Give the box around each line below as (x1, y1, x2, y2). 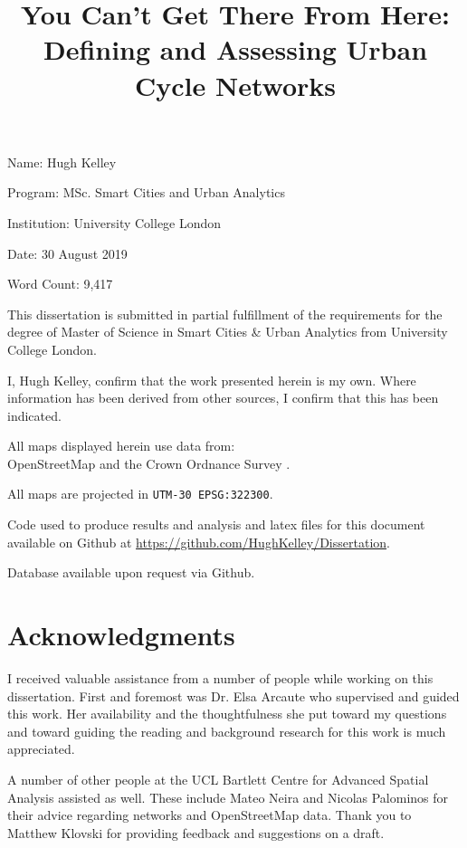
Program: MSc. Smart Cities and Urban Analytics (7, 183, 285, 202)
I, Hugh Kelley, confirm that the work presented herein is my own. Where (7, 370, 416, 389)
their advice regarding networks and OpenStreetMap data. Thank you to (7, 805, 412, 824)
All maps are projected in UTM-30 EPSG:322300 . (7, 484, 273, 503)
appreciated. (7, 739, 75, 758)
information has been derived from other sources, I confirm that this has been (7, 388, 439, 407)
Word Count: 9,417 (7, 274, 113, 293)
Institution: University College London (7, 213, 222, 232)
